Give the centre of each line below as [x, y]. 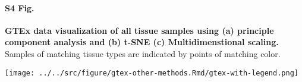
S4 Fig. [20, 7]
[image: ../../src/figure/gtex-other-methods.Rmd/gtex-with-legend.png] [152, 73]
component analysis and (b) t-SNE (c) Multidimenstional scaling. [142, 42]
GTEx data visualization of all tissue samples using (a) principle [139, 30]
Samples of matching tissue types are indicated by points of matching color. [143, 53]
